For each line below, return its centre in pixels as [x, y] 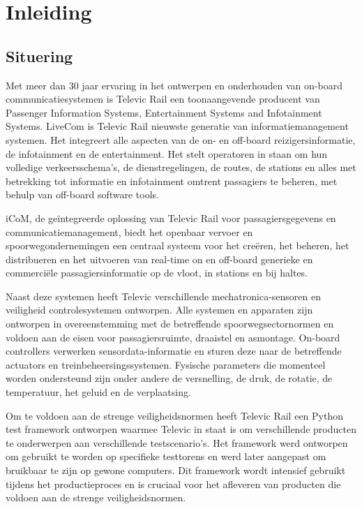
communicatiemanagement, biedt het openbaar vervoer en [129, 231]
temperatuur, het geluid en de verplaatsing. [98, 392]
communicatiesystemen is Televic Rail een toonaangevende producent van [163, 99]
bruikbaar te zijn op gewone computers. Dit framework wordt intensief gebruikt [176, 470]
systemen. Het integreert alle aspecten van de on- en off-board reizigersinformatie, [181, 139]
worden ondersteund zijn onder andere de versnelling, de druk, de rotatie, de [169, 378]
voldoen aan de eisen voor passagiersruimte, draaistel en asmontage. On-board [173, 337]
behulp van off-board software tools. [82, 194]
